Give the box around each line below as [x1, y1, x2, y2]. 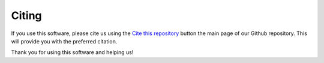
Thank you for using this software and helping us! [11, 49, 134, 56]
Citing [11, 9, 42, 22]
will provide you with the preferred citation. [11, 37, 118, 45]
